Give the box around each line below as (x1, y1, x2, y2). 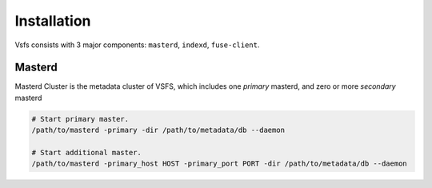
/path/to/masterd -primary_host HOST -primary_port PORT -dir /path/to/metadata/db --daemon (31, 159, 407, 168)
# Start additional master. (31, 148, 142, 157)
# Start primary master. (31, 114, 130, 123)
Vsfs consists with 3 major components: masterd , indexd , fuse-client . (14, 40, 260, 50)
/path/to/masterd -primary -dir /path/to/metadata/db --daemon (31, 126, 286, 135)
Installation (14, 12, 91, 30)
